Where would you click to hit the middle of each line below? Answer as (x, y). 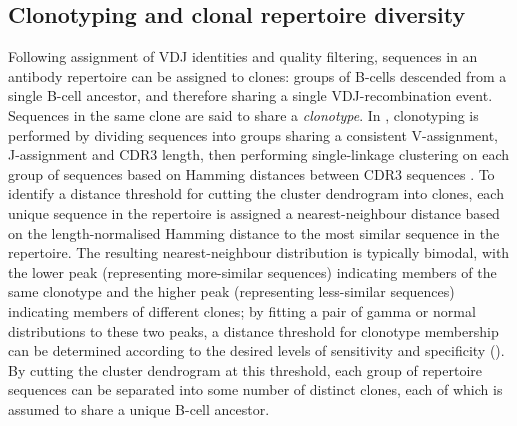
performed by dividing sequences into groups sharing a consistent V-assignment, (253, 134)
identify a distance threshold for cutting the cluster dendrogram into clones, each (256, 193)
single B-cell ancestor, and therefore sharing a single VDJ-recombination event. (250, 95)
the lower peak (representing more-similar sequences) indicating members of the (252, 271)
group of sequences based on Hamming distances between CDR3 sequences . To (251, 173)
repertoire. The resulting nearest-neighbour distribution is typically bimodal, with (259, 252)
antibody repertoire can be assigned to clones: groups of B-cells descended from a (257, 75)
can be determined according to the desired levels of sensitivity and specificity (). (256, 350)
